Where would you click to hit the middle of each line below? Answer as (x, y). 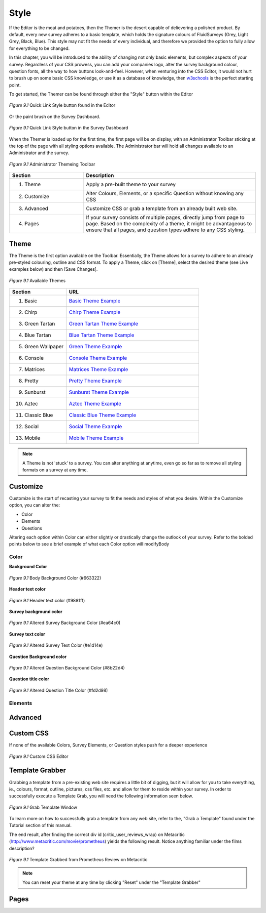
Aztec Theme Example (95, 404)
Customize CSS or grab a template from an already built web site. (162, 208)
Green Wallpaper (44, 347)
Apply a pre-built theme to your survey (131, 184)
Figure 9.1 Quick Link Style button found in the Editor (62, 105)
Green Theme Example (96, 347)
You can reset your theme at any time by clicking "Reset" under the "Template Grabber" (112, 882)
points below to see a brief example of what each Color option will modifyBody (89, 544)
